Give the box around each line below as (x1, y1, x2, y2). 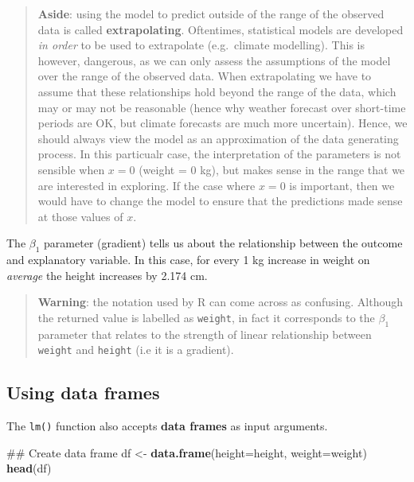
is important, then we (289, 177, 395, 193)
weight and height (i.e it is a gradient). (37, 341, 234, 358)
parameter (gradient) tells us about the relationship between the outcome (44, 235, 403, 251)
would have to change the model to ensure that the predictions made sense (37, 192, 403, 209)
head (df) (6, 460, 52, 476)
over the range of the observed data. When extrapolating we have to (37, 68, 372, 84)
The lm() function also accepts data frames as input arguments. (6, 418, 328, 434)
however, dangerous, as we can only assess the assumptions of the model (37, 52, 391, 68)
